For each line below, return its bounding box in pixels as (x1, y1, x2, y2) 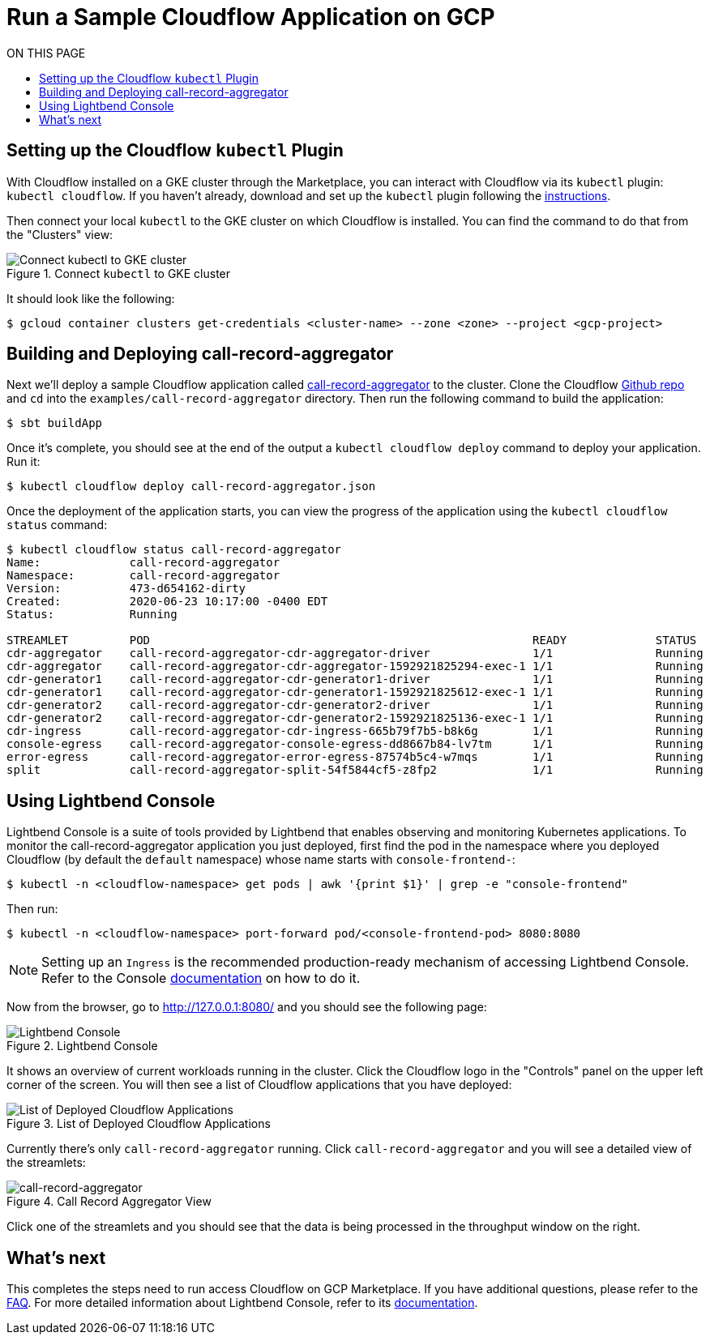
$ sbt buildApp (6, 416, 103, 430)
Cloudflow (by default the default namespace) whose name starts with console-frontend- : (6, 852, 515, 867)
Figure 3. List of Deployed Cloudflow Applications (6, 1117, 271, 1131)
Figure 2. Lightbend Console (6, 1039, 158, 1053)
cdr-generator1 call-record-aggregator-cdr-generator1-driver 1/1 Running (6, 673, 704, 686)
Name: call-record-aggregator (6, 556, 280, 570)
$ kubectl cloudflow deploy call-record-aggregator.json (6, 480, 376, 493)
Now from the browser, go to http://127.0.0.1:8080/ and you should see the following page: (6, 1000, 487, 1014)
